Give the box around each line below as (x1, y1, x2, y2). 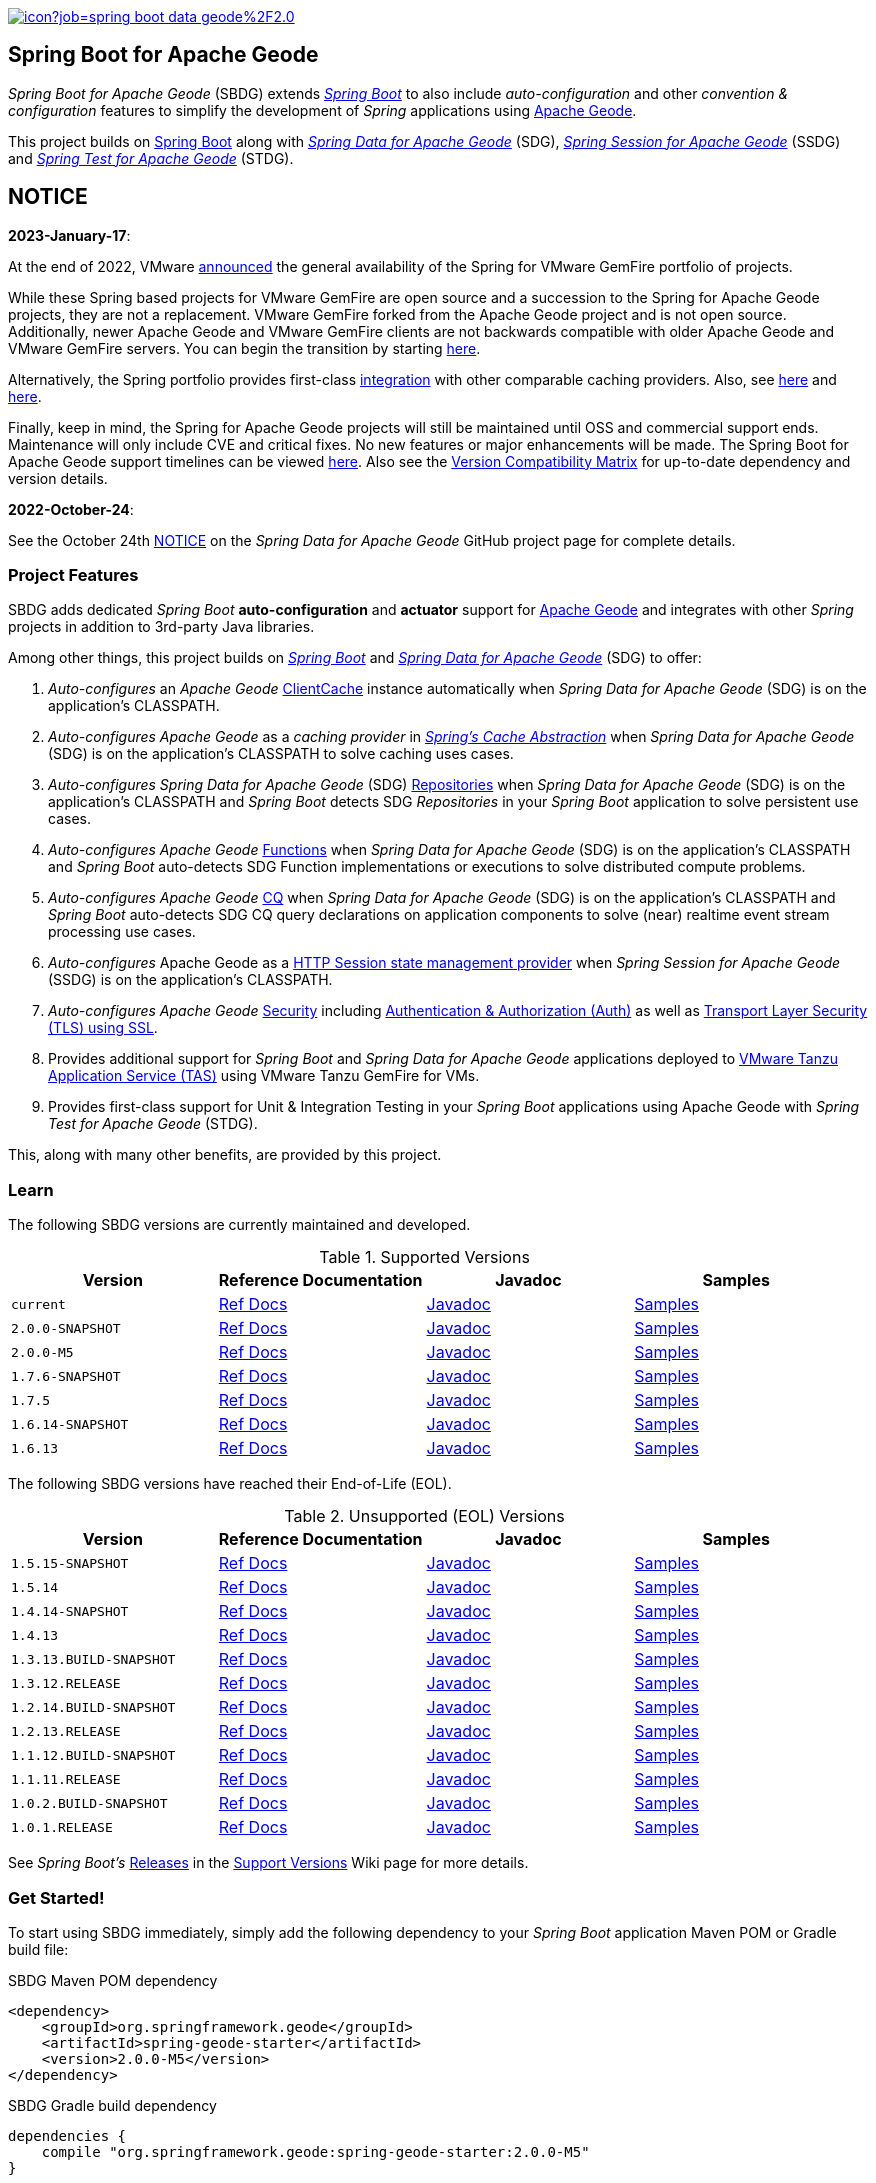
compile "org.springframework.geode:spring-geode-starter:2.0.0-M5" (41, 2143, 590, 2160)
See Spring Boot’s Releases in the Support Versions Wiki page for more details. (8, 1854, 529, 1872)
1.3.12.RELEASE (11, 1675, 121, 1691)
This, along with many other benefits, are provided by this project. (8, 1146, 442, 1164)
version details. (8, 469, 108, 487)
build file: (8, 1940, 69, 1958)
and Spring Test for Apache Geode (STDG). (8, 149, 294, 167)
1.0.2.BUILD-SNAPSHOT (11, 1795, 168, 1811)
